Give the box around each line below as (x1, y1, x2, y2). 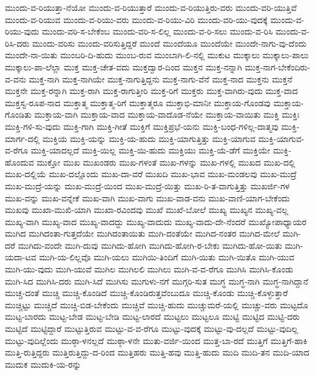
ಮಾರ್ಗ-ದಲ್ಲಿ (5, 132, 40, 144)
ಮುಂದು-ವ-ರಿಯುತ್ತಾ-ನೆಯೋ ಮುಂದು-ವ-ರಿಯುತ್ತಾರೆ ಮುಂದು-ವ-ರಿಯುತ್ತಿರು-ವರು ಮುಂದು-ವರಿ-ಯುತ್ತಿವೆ (5, 1, 297, 13)
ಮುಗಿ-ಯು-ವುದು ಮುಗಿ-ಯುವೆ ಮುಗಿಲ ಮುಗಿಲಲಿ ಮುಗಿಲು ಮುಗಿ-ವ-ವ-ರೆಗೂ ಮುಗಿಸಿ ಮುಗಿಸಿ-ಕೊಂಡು (5, 263, 294, 275)
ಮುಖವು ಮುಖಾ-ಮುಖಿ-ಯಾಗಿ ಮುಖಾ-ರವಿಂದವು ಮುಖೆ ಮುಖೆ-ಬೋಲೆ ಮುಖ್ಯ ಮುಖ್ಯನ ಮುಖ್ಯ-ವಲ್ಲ (5, 203, 288, 216)
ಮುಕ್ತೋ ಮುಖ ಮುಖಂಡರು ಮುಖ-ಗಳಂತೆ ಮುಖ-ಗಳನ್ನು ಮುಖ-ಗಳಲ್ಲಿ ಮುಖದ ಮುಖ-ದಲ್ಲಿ (36, 155, 296, 168)
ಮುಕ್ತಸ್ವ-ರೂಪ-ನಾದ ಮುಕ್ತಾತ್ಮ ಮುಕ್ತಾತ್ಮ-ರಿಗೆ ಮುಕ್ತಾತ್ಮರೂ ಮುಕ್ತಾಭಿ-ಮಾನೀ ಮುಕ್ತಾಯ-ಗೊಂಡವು (5, 96, 271, 109)
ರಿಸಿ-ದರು (5, 36, 30, 49)
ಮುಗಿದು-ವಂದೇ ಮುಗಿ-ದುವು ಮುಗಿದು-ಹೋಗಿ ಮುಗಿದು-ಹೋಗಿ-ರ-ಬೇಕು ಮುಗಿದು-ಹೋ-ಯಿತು (18, 238, 282, 251)
